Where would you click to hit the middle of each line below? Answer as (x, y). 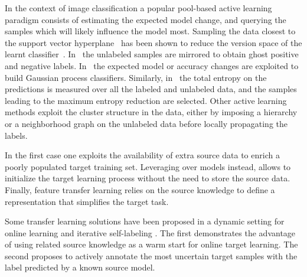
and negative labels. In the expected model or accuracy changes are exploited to (152, 65)
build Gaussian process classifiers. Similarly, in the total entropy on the (136, 77)
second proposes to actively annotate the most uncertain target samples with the (151, 255)
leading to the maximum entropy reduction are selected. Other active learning (146, 100)
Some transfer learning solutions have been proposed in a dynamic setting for (145, 221)
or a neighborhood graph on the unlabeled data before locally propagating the (146, 123)
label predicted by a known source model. (80, 267)
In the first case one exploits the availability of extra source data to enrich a (142, 155)
